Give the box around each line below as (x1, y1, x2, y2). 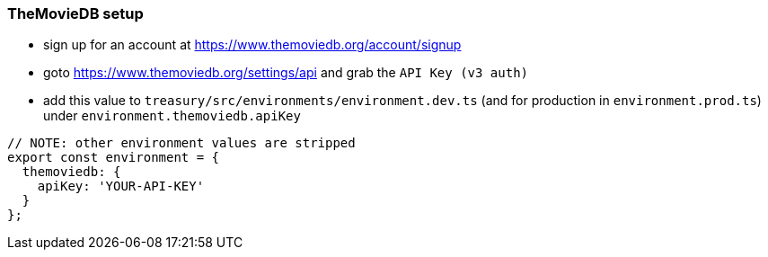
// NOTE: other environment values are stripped (7, 136, 356, 151)
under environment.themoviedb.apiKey (43, 108, 301, 124)
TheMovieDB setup (7, 4, 144, 22)
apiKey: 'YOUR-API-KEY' (37, 179, 205, 194)
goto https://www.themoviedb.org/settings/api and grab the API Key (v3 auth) (43, 65, 529, 81)
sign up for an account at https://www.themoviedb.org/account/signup (43, 37, 462, 53)
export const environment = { (7, 150, 220, 165)
